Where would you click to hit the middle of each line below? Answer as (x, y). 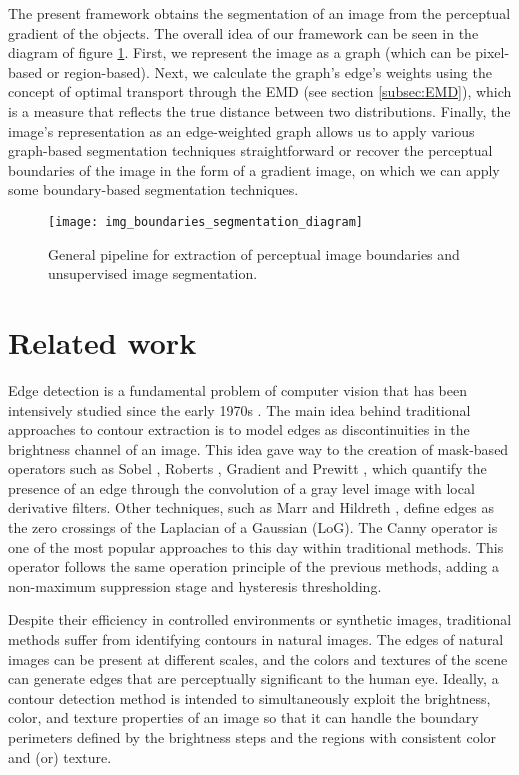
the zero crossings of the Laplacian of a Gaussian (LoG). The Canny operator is (253, 527)
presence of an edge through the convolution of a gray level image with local (241, 487)
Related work (102, 341)
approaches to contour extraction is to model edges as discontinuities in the (239, 429)
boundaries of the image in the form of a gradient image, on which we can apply (254, 169)
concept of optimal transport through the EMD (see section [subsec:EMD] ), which (260, 91)
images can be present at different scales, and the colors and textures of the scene (258, 658)
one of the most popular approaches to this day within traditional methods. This (256, 546)
